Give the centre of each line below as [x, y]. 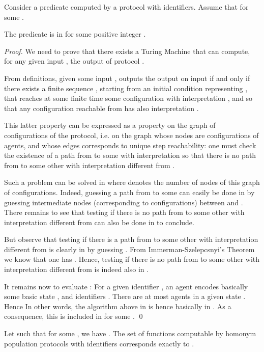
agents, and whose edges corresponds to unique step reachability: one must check [130, 145]
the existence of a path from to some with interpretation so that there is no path [130, 155]
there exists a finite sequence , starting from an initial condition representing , [126, 88]
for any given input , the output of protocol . [74, 61]
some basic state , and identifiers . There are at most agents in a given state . [125, 296]
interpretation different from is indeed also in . [77, 269]
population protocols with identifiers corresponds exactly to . [99, 343]
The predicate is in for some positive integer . [75, 34]
